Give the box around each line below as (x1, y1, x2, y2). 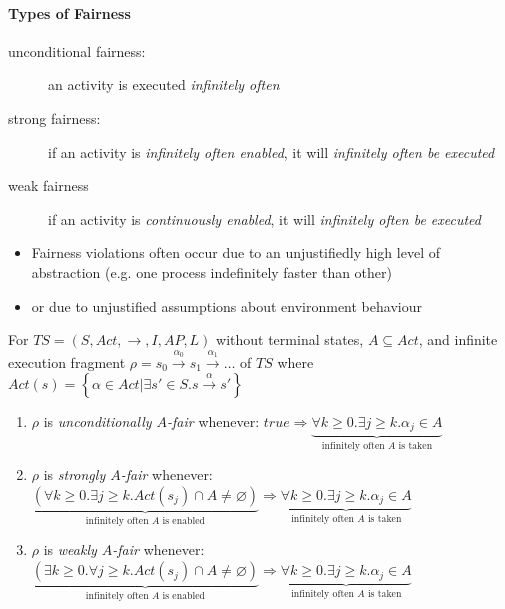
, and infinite (418, 329, 498, 350)
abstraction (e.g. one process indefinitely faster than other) (31, 261, 393, 282)
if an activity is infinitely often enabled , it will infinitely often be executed (48, 141, 495, 162)
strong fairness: (8, 107, 101, 128)
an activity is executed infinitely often (48, 74, 280, 95)
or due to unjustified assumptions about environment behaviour (31, 295, 422, 316)
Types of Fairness (8, 2, 131, 23)
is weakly (43, 539, 97, 560)
